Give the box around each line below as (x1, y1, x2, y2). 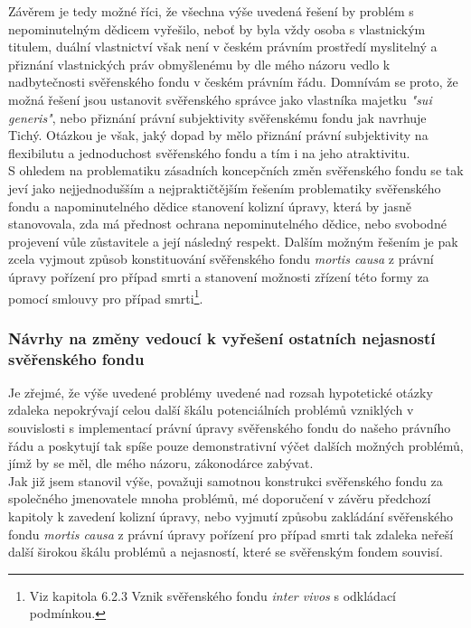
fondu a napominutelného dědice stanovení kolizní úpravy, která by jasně (8, 196, 411, 215)
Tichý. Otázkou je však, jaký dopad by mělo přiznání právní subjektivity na (8, 126, 429, 145)
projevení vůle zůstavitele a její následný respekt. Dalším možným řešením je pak (8, 231, 458, 250)
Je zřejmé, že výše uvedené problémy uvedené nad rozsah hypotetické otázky (8, 382, 433, 401)
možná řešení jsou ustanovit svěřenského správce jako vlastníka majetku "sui (8, 89, 432, 108)
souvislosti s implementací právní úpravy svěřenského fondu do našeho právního (8, 418, 451, 437)
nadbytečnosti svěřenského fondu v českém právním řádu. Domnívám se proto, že (8, 72, 458, 91)
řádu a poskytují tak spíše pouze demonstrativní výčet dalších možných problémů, (8, 436, 464, 455)
